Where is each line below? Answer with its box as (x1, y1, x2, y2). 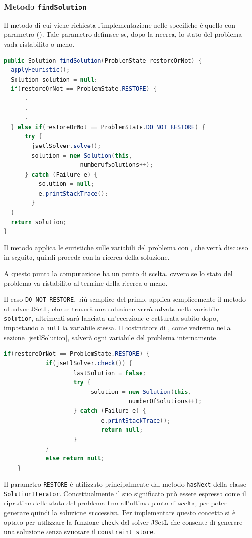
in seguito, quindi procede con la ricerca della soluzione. (4, 252, 170, 262)
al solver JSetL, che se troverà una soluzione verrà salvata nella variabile (4, 303, 219, 313)
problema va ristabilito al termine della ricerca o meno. (4, 277, 168, 288)
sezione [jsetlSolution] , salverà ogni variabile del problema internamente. (4, 332, 218, 342)
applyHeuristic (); (11, 66, 70, 74)
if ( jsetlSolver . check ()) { (45, 359, 132, 367)
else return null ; (45, 455, 105, 462)
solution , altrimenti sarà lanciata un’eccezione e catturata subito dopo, (4, 313, 218, 323)
